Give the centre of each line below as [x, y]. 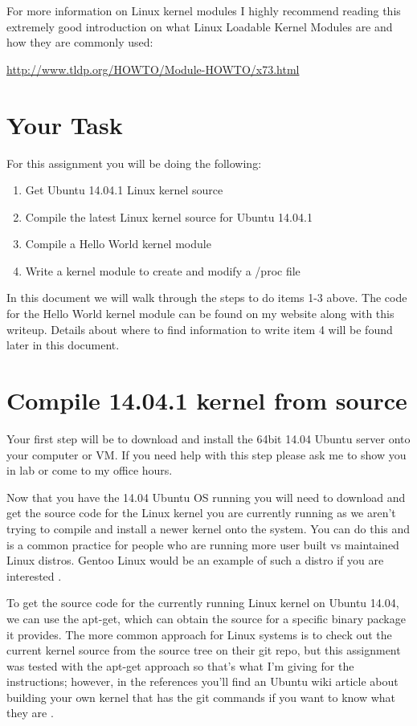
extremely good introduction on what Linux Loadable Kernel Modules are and [200, 26]
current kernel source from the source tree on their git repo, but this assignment [204, 650]
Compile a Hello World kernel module [118, 244]
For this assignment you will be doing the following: [134, 163]
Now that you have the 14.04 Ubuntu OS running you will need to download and [206, 497]
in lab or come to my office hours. [90, 470]
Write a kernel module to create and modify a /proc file [163, 270]
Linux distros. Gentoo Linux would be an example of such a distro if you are [195, 560]
